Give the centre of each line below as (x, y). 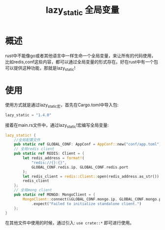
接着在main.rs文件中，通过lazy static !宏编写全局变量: (57, 126)
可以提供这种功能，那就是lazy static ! (40, 68)
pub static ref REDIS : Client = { (49, 154)
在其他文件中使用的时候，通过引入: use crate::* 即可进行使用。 (69, 223)
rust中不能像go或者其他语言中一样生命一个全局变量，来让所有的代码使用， (81, 56)
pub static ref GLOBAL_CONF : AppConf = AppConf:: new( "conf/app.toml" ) (88, 144)
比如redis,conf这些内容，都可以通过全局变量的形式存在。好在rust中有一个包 (82, 61)
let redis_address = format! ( (54, 158)
